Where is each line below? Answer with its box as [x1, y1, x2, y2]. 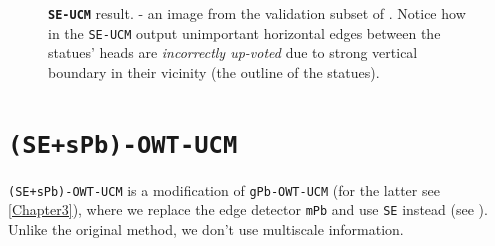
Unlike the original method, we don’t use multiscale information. [8, 219, 404, 240]
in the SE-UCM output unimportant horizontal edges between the [48, 22, 441, 43]
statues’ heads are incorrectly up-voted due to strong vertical [48, 42, 418, 63]
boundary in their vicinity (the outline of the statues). [48, 61, 380, 82]
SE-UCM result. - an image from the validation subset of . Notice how [48, 3, 466, 23]
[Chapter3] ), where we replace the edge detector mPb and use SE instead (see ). [8, 199, 488, 220]
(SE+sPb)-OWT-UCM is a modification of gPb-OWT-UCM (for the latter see [8, 179, 440, 200]
